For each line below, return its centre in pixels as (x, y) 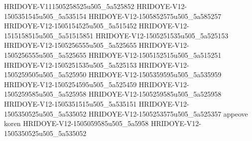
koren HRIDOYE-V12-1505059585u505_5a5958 (76, 123)
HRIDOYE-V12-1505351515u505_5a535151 (70, 103)
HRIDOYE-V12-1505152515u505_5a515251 (155, 55)
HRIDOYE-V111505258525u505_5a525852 (69, 6)
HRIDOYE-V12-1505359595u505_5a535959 (155, 74)
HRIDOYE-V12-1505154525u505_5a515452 (70, 26)
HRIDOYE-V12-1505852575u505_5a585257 (155, 16)
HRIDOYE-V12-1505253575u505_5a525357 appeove (168, 113)
